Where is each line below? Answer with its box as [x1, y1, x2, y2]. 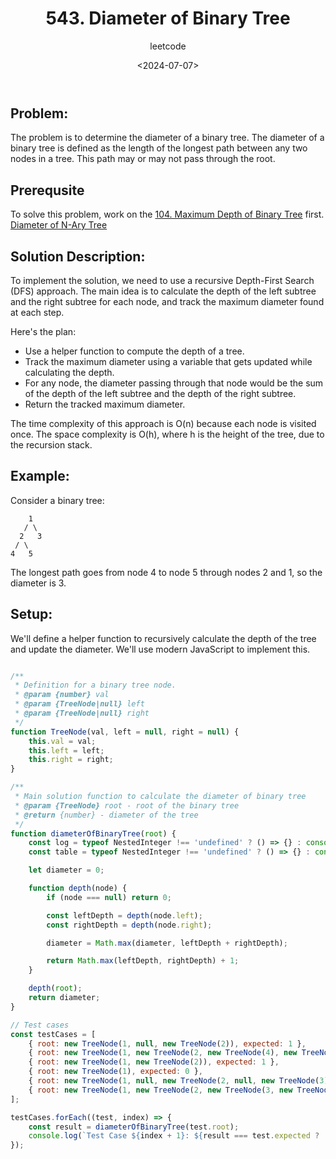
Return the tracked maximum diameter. [24, 398, 186, 410]
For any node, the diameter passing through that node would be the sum [24, 377, 324, 389]
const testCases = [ [10, 1029, 97, 1039]
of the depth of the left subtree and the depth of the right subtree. [24, 387, 297, 399]
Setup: [10, 606, 53, 623]
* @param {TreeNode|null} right [14, 708, 150, 719]
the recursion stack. [10, 438, 93, 451]
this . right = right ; [28, 755, 114, 765]
